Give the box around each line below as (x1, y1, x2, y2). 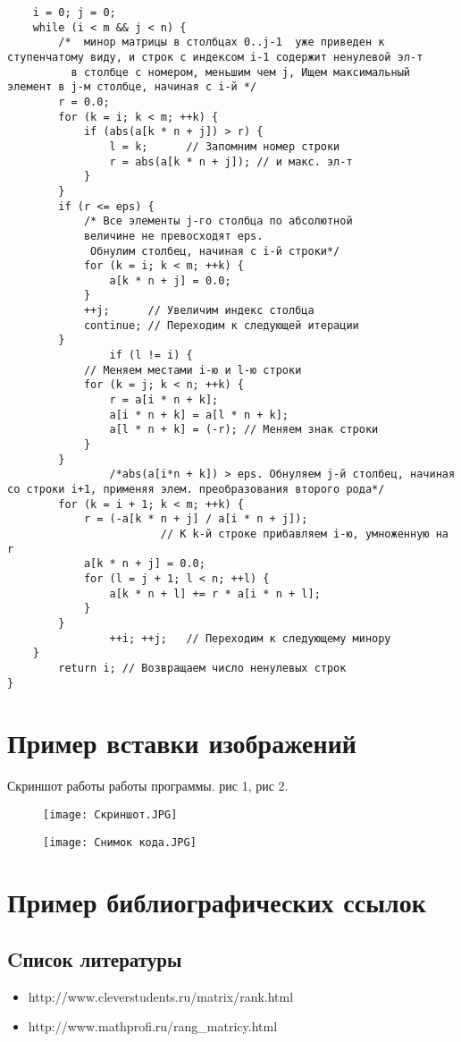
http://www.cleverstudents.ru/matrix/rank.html (28, 987, 294, 1005)
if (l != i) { (109, 349, 193, 362)
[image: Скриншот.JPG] (43, 808, 178, 821)
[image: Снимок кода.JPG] (43, 835, 197, 849)
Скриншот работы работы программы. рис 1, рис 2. (7, 776, 289, 795)
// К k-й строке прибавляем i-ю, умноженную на (160, 527, 448, 540)
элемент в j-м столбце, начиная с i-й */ (7, 80, 257, 94)
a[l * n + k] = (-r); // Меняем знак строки (109, 423, 379, 436)
